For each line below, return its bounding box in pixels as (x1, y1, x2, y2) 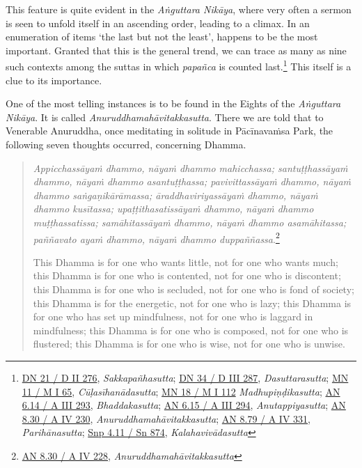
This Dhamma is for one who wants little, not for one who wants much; (33, 254, 338, 269)
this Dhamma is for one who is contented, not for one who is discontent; (33, 268, 341, 283)
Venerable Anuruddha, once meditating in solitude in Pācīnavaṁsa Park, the (6, 123, 333, 138)
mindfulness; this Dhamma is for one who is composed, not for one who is (33, 322, 349, 337)
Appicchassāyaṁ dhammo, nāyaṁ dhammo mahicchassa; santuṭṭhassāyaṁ (33, 160, 348, 175)
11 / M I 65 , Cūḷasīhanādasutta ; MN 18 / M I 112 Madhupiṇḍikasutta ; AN (22, 384, 340, 398)
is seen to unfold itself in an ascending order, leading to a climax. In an (6, 15, 310, 30)
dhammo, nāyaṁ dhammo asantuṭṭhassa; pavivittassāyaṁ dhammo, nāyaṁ (33, 174, 351, 189)
